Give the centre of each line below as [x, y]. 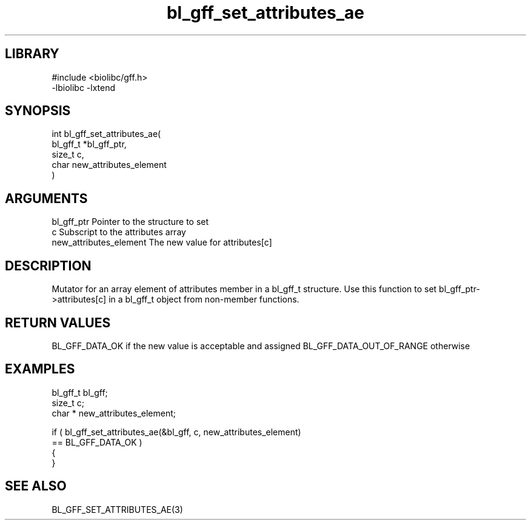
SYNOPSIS [38, 111]
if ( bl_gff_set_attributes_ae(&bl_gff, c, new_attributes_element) [176, 432]
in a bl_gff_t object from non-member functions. [204, 299]
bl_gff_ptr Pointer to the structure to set [130, 222]
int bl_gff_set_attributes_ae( [106, 134]
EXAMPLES [40, 369]
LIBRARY [32, 54]
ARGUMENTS [46, 198]
